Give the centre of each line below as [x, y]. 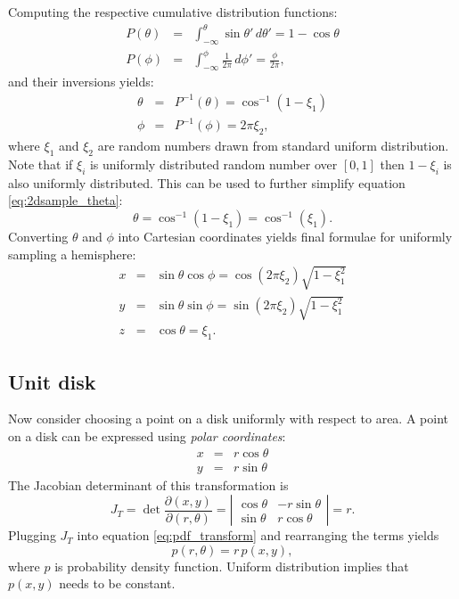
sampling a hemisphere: [72, 254]
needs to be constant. [117, 583]
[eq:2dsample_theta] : [66, 200]
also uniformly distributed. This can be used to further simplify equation [207, 182]
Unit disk [52, 381]
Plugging [32, 535]
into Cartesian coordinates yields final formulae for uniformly [285, 236]
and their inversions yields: [81, 82]
